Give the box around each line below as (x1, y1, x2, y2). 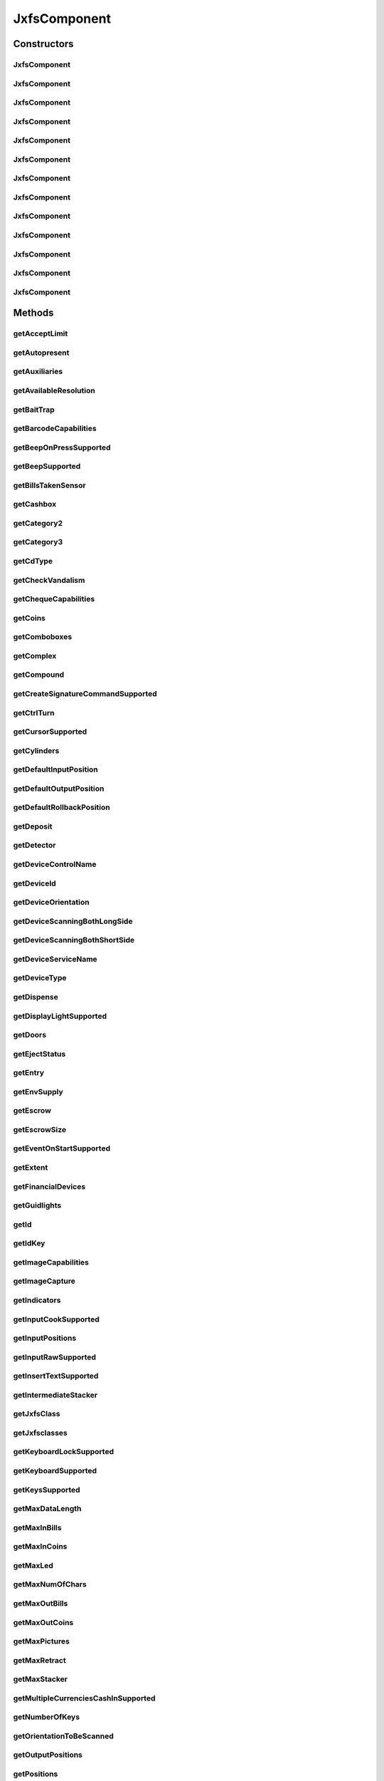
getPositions (13, 1769, 58, 1779)
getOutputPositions (13, 1750, 83, 1760)
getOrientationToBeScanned (13, 1731, 114, 1741)
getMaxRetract (13, 1655, 67, 1665)
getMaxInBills (13, 1522, 62, 1532)
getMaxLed (13, 1560, 53, 1570)
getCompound (13, 670, 65, 680)
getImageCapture (13, 1276, 76, 1286)
